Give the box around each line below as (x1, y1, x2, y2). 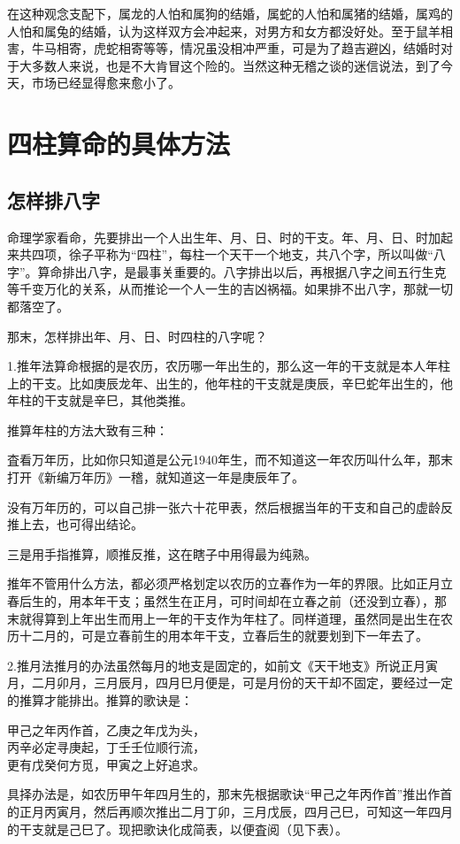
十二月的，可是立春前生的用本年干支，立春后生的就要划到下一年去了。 (19, 626, 428, 645)
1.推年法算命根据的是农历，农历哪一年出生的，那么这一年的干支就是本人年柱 (7, 357, 450, 375)
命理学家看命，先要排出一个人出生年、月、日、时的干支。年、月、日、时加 (7, 227, 441, 246)
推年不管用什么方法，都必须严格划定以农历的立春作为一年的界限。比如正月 (7, 574, 441, 593)
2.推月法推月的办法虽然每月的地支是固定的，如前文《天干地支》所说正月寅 (7, 656, 438, 674)
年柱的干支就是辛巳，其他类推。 (7, 391, 193, 410)
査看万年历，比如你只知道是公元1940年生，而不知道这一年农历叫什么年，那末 (7, 450, 453, 469)
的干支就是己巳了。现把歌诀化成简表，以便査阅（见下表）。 (7, 819, 348, 838)
